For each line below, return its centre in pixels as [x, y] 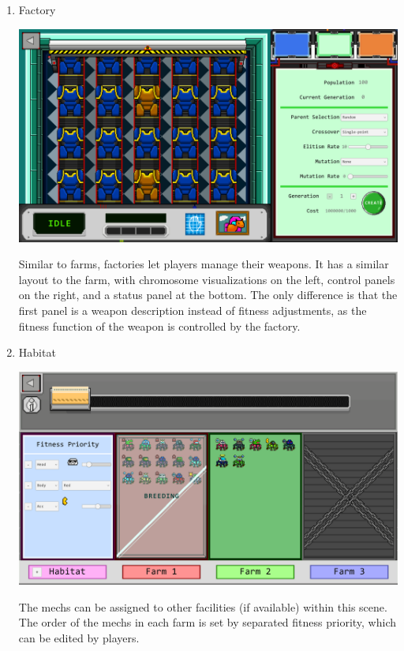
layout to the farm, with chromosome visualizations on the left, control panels [207, 279]
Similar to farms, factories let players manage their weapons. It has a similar [204, 264]
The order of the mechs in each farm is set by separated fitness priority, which [208, 622]
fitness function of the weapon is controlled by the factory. [159, 325]
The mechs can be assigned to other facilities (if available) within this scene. [203, 606]
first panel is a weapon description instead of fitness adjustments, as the [193, 311]
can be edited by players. [79, 637]
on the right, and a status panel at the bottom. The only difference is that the [208, 295]
